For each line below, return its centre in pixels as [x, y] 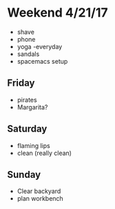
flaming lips [33, 145]
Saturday [27, 129]
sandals [28, 54]
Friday [21, 83]
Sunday [24, 174]
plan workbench [40, 199]
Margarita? [32, 107]
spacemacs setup [42, 61]
